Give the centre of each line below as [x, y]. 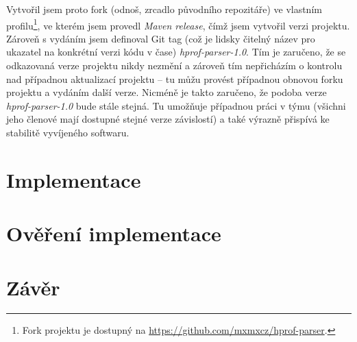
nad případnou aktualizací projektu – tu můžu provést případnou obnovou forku [175, 78]
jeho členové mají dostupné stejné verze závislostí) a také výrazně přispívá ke [168, 119]
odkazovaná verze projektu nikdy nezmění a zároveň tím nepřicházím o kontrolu [174, 65]
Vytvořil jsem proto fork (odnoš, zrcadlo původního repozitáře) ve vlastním [164, 9]
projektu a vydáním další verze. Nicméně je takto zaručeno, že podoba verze [167, 92]
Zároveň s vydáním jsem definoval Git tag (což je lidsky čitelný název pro [161, 38]
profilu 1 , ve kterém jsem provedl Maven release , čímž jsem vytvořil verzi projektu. [178, 24]
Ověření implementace [114, 233]
